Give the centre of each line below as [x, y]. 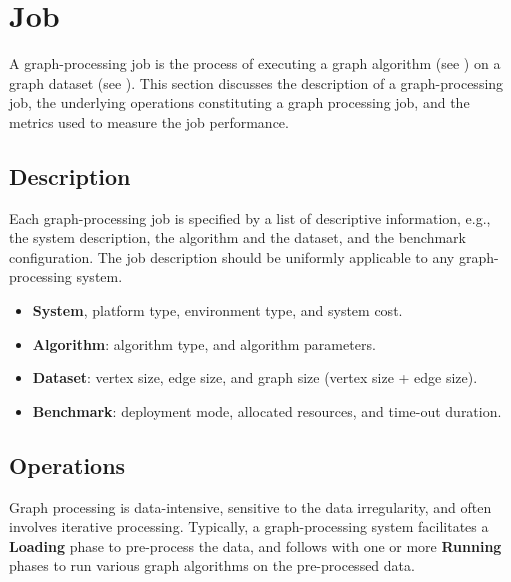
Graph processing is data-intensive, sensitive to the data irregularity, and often [250, 506]
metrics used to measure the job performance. [149, 121]
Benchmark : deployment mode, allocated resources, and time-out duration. [267, 410]
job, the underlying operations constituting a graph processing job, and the [239, 102]
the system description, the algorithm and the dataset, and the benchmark [237, 237]
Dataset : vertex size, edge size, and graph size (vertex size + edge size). [255, 377]
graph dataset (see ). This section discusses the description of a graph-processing [256, 82]
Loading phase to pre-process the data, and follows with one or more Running [255, 545]
